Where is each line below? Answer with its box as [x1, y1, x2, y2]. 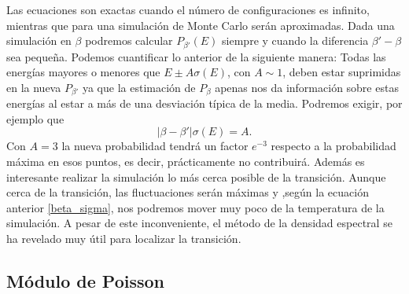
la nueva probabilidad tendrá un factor [61, 138, 249, 154]
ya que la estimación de [82, 79, 196, 95]
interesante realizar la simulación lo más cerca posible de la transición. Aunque [6, 168, 386, 185]
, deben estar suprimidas [282, 64, 401, 80]
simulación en [6, 32, 72, 49]
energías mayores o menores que [6, 64, 160, 80]
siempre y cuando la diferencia [222, 32, 369, 49]
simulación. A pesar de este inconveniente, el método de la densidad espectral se [6, 215, 392, 231]
